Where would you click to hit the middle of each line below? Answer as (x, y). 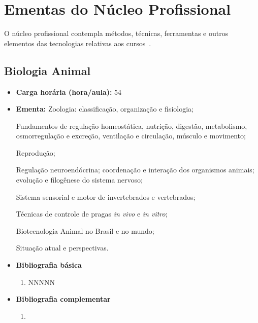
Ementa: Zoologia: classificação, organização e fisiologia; (105, 109)
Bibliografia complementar (63, 299)
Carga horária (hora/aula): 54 (69, 92)
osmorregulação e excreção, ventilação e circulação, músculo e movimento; (131, 136)
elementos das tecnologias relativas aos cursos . (78, 43)
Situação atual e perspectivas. (62, 248)
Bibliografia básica (49, 265)
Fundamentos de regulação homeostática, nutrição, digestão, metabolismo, (132, 125)
